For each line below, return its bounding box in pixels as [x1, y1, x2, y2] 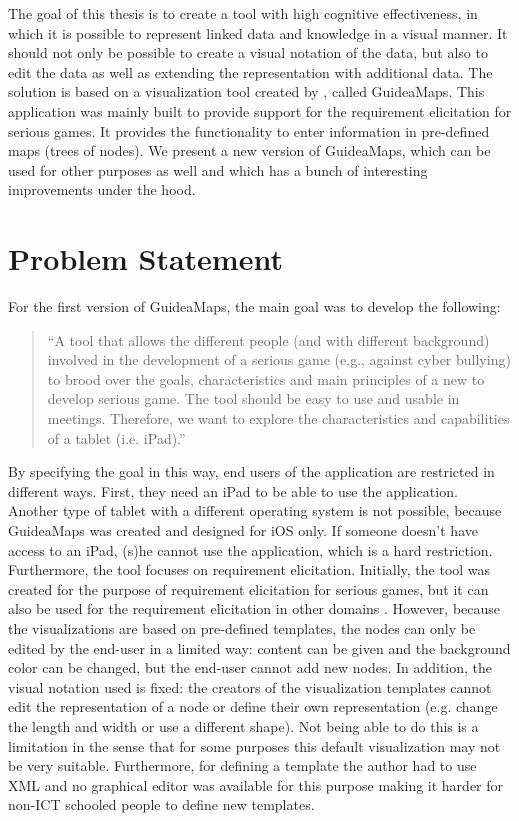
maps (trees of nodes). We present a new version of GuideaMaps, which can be [8, 140, 491, 161]
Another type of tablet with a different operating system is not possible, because [8, 500, 502, 521]
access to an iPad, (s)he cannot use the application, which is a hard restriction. [8, 539, 493, 560]
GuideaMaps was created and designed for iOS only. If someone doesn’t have [8, 520, 478, 540]
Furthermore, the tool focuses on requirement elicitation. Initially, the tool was [8, 559, 491, 580]
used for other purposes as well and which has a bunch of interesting [8, 159, 428, 180]
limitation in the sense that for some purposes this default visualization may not [8, 735, 501, 756]
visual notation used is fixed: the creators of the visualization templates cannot [8, 676, 492, 697]
